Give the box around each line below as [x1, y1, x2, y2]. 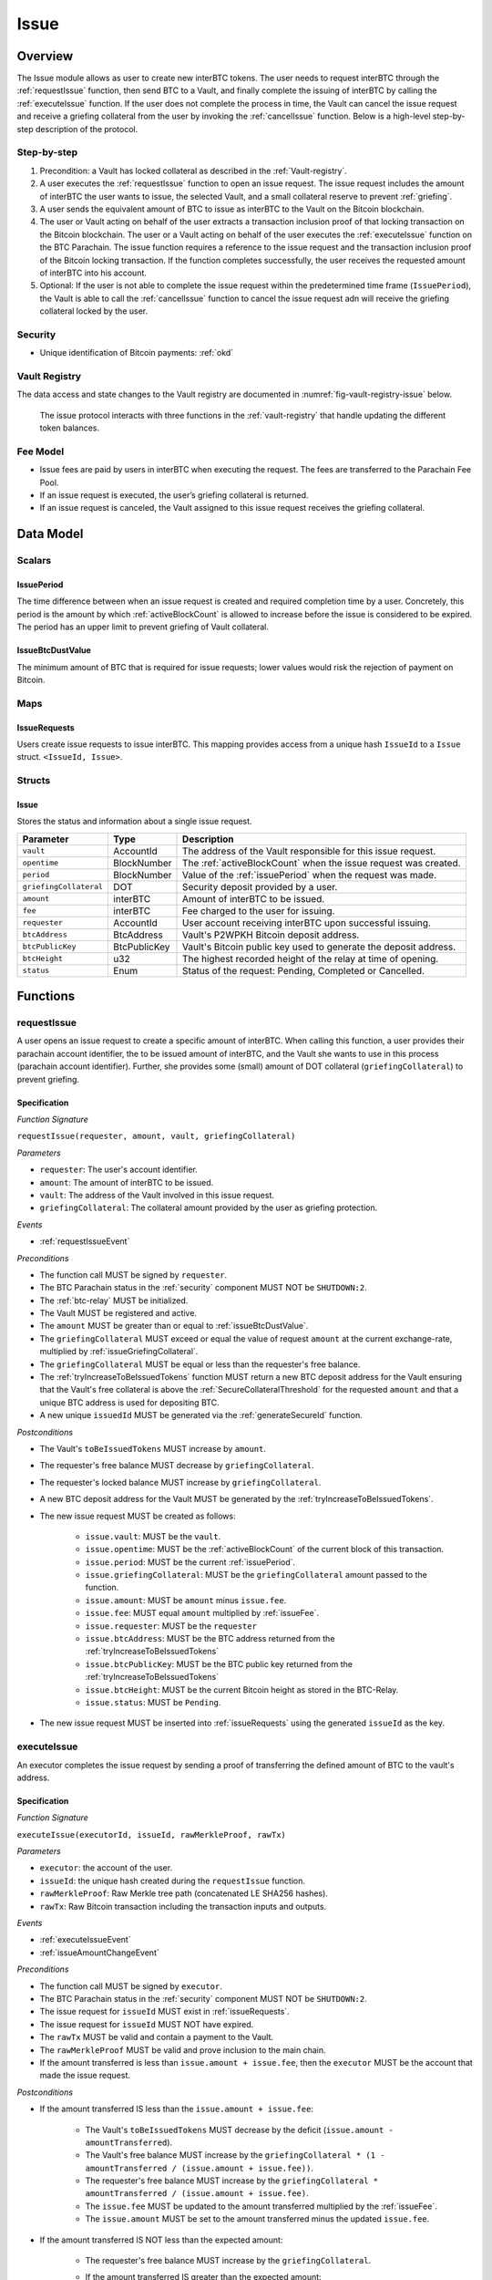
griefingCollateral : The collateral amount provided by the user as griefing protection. [39, 1202, 378, 1213]
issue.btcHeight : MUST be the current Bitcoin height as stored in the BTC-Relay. [85, 1684, 399, 1695]
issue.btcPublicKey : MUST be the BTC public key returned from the [85, 1658, 353, 1669]
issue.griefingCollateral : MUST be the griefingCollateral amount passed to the [85, 1570, 427, 1580]
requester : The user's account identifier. [39, 1164, 198, 1176]
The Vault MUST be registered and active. [39, 1308, 198, 1319]
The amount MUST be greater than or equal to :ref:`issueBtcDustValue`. [39, 1321, 309, 1332]
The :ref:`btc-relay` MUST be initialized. [39, 1295, 189, 1306]
